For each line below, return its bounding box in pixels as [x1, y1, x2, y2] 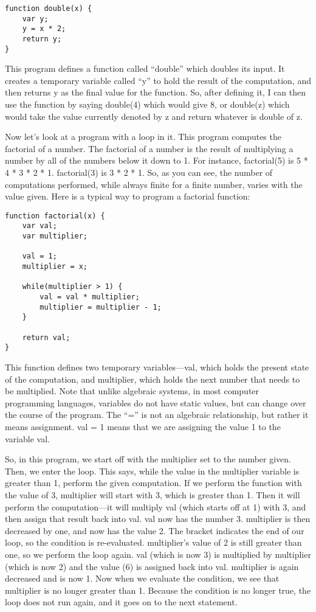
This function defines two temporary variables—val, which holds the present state [5, 361, 309, 373]
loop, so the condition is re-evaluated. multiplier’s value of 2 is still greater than [5, 536, 302, 549]
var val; [22, 221, 57, 231]
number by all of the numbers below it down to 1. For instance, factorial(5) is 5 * [5, 154, 308, 167]
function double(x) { [5, 4, 92, 13]
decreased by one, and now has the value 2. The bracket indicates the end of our [5, 524, 304, 537]
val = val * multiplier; [39, 293, 140, 302]
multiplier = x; [22, 262, 88, 271]
